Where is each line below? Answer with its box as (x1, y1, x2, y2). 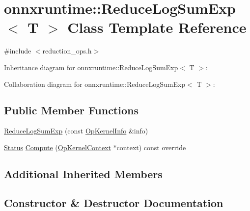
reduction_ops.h (42, 46, 92, 56)
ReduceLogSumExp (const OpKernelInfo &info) (4, 126, 148, 136)
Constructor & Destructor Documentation (4, 195, 223, 210)
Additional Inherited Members (4, 166, 163, 181)
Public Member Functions (4, 103, 139, 118)
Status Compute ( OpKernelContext (4, 142, 111, 152)
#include (4, 46, 31, 56)
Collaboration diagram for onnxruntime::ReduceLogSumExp (4, 79, 186, 89)
